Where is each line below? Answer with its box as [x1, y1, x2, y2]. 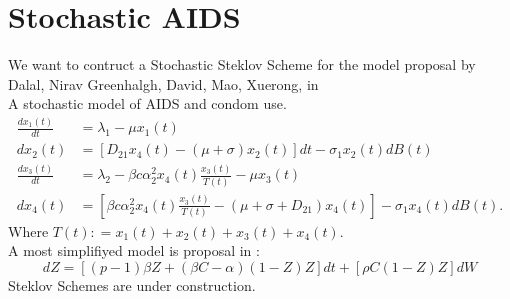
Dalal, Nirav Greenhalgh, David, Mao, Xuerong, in [8, 73, 319, 94]
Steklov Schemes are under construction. [8, 274, 256, 295]
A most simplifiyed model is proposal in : [8, 240, 260, 261]
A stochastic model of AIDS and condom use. [8, 93, 287, 114]
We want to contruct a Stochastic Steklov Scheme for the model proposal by [8, 54, 476, 75]
